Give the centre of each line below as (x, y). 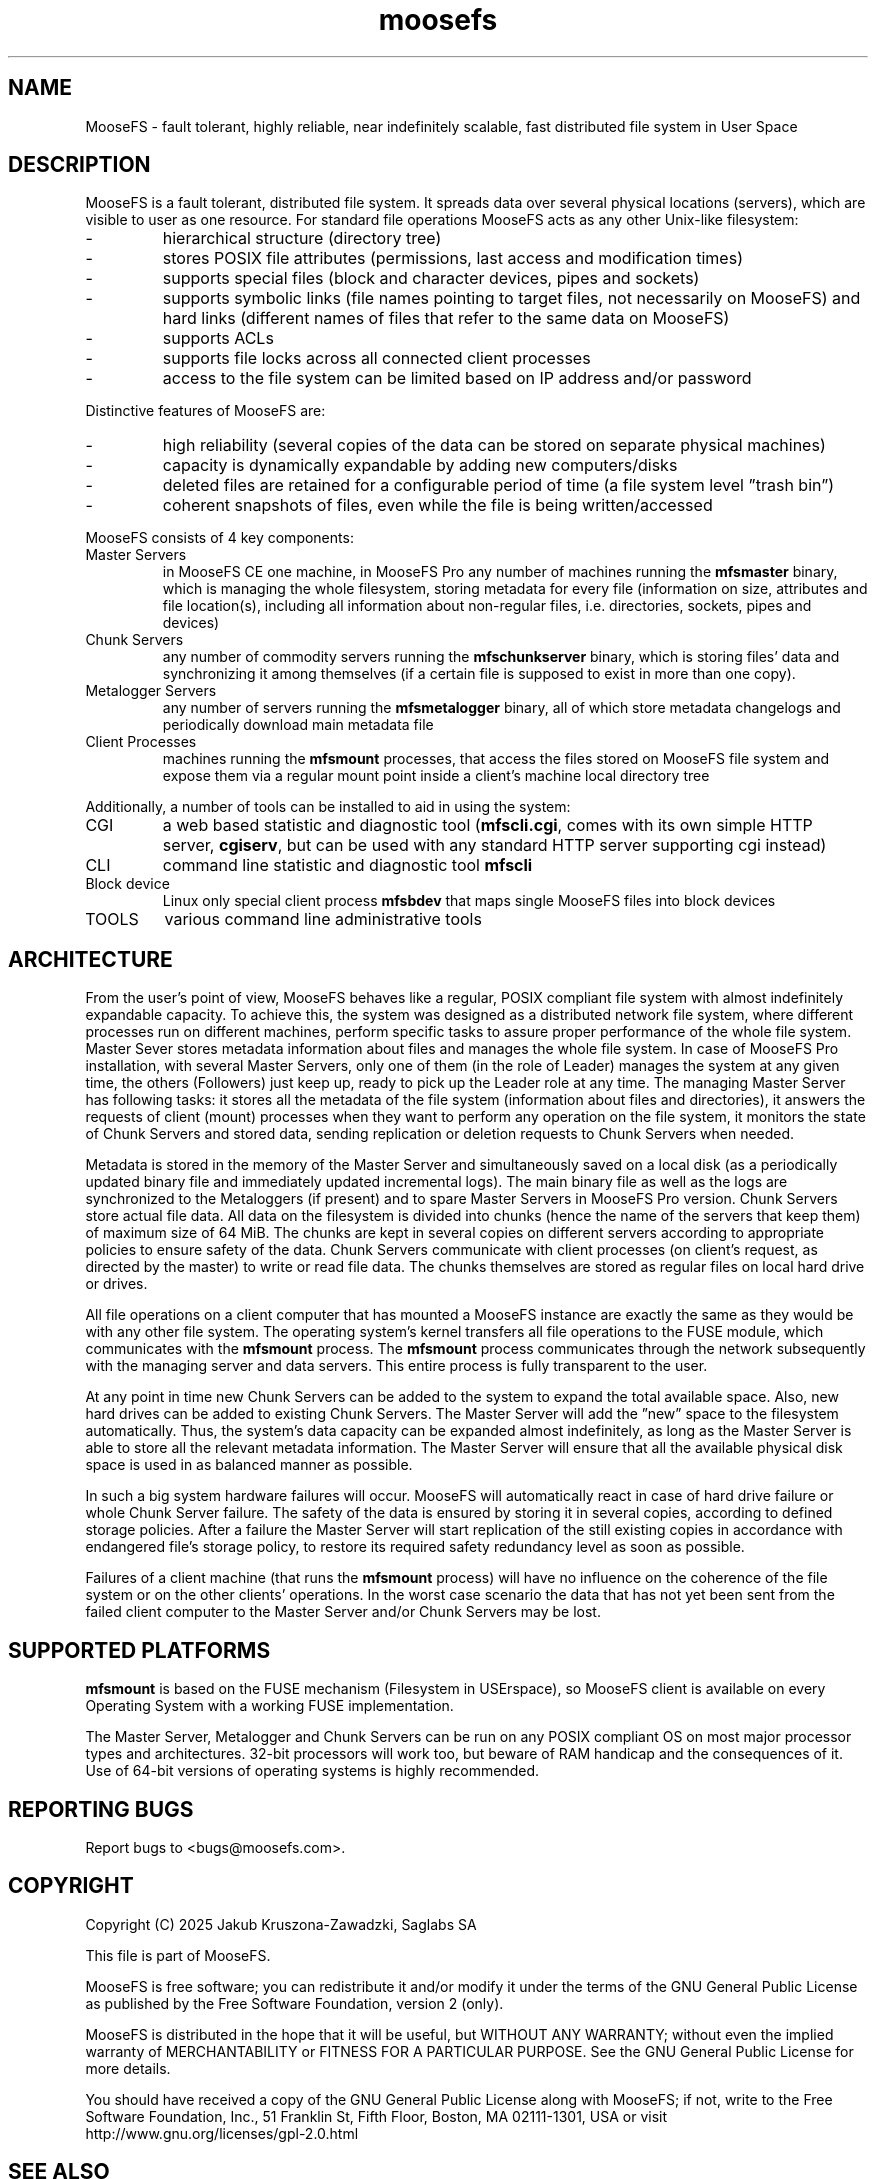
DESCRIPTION (79, 165)
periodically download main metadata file (298, 725)
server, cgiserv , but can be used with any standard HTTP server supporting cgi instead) (494, 845)
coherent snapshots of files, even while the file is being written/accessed (437, 505)
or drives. (116, 1284)
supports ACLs (218, 338)
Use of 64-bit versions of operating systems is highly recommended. (312, 1771)
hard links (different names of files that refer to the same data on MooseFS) (446, 318)
